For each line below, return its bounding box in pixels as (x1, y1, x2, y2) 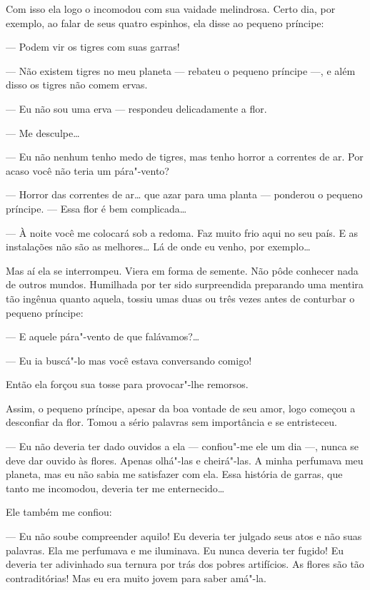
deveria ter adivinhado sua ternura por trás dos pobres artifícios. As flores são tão (6, 556, 364, 571)
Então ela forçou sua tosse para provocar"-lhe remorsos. (6, 377, 249, 392)
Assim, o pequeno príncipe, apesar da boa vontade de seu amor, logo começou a (6, 400, 356, 415)
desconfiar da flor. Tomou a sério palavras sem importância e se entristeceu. (6, 414, 337, 429)
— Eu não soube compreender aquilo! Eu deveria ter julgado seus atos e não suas (6, 529, 362, 544)
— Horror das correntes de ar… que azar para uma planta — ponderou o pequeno (6, 187, 363, 202)
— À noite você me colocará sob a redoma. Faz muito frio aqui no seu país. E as (6, 225, 359, 240)
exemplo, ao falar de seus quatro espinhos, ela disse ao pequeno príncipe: (6, 15, 324, 30)
